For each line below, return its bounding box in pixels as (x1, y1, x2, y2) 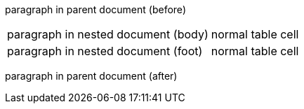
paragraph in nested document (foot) (7, 44, 203, 58)
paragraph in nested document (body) (7, 27, 209, 41)
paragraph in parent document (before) (5, 3, 186, 15)
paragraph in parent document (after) (5, 70, 178, 82)
